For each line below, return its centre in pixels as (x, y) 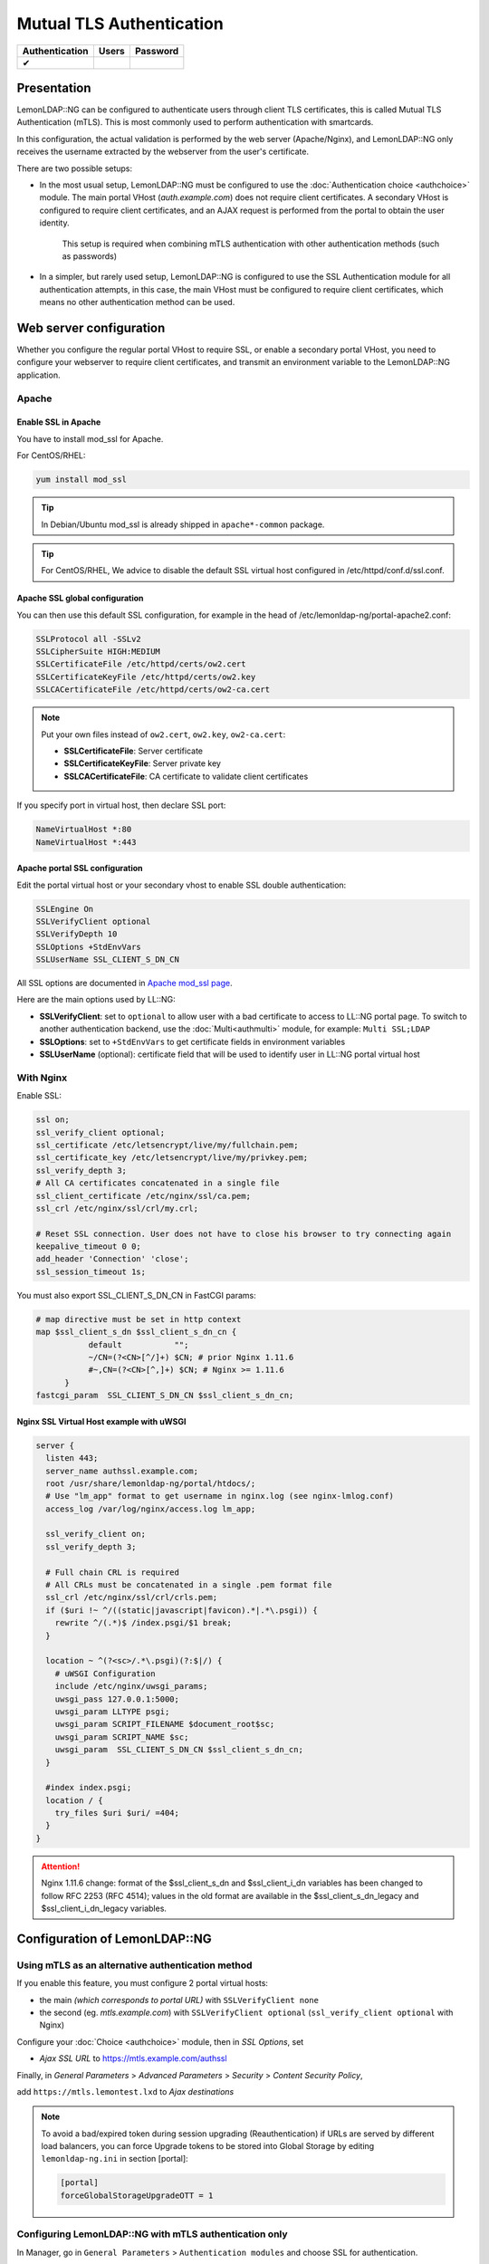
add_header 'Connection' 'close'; (112, 1259)
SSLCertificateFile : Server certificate (134, 751)
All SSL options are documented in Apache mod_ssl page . (125, 983)
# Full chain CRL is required (113, 1572)
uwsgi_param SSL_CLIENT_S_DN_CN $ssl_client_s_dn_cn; (179, 1750)
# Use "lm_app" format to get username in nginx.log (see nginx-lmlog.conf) (220, 1496)
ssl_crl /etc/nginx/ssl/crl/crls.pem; (131, 1597)
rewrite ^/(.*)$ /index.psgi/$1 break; (144, 1623)
